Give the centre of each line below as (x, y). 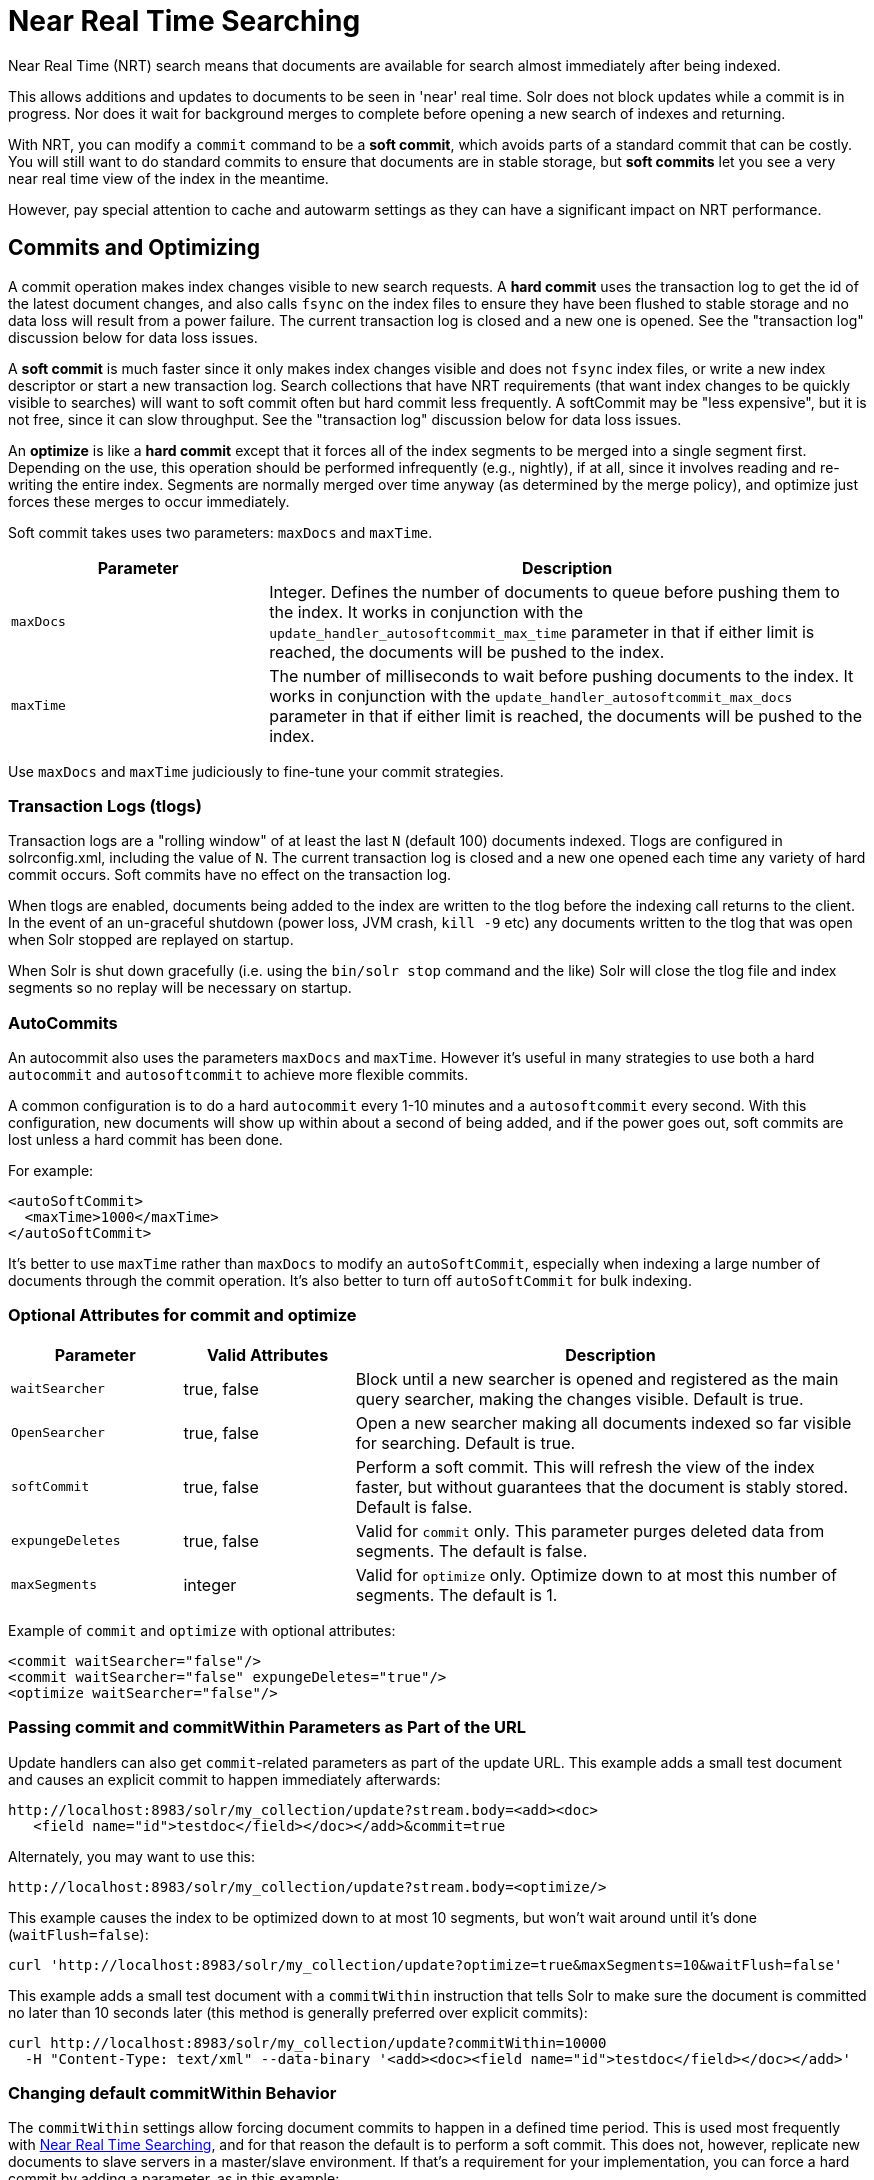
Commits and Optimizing (134, 248)
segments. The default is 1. (456, 1594)
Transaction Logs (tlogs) (105, 805)
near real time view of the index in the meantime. (168, 178)
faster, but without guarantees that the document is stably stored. (602, 1486)
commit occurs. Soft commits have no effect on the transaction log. (230, 875)
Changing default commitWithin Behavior (172, 2092)
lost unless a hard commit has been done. (145, 1140)
